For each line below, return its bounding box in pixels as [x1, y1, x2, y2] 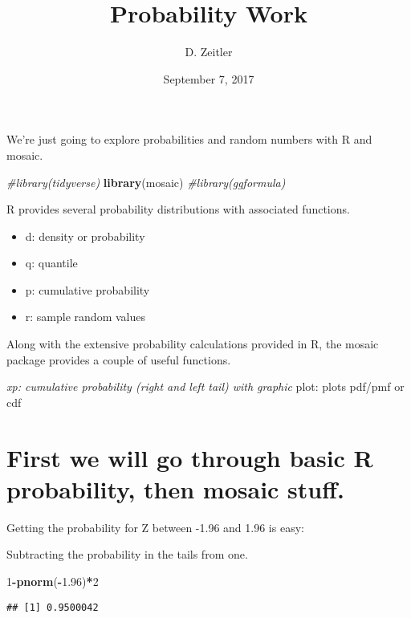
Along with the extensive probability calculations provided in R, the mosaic [6, 335, 379, 352]
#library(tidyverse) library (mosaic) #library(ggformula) [6, 173, 286, 190]
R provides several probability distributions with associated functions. [6, 201, 350, 218]
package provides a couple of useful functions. [6, 351, 231, 368]
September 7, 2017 [163, 70, 254, 87]
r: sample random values [25, 308, 145, 325]
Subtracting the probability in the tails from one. [6, 546, 248, 563]
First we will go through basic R [6, 441, 373, 474]
